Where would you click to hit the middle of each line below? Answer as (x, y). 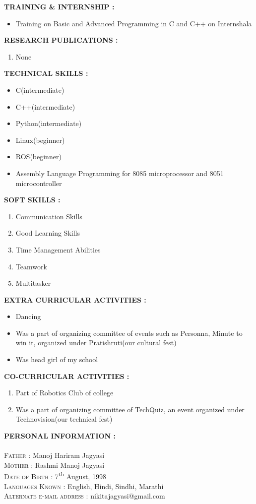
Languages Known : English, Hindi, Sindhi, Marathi (84, 486)
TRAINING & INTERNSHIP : (59, 6)
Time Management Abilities (58, 249)
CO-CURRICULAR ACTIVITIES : (67, 376)
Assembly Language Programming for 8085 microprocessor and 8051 (120, 173)
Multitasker (33, 283)
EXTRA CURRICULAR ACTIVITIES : (75, 299)
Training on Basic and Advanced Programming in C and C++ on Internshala (134, 23)
